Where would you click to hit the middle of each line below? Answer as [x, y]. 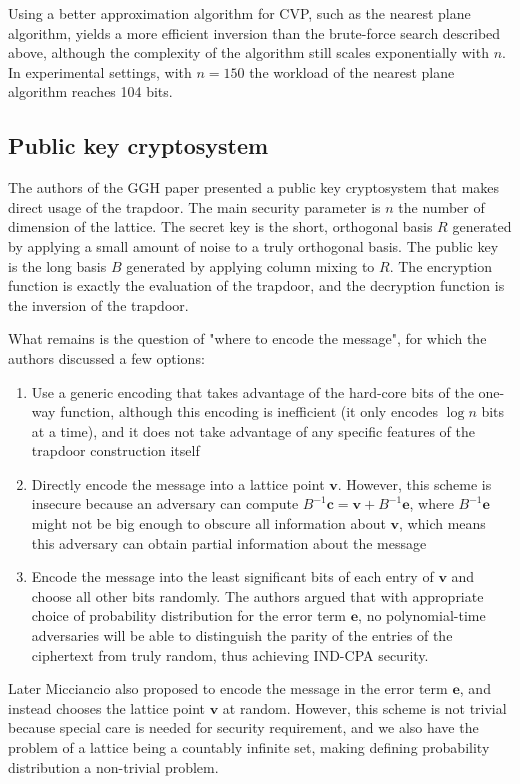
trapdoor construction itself [115, 450]
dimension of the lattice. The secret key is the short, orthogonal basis [220, 226]
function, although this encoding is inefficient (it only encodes [249, 411]
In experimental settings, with [100, 71]
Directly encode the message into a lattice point [178, 483]
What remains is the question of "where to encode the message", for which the [247, 338]
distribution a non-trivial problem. [113, 766]
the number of [441, 206]
